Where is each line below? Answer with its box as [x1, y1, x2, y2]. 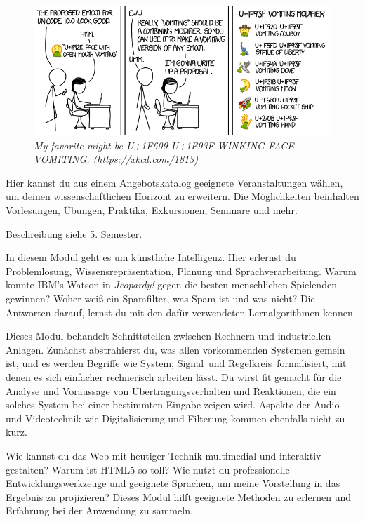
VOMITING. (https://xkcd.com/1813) [34, 152, 199, 166]
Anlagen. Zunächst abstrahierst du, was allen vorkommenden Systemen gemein [6, 342, 345, 356]
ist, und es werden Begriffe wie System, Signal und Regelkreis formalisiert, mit [6, 356, 347, 370]
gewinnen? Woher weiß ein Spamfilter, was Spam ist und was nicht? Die [6, 291, 315, 305]
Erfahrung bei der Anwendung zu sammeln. [6, 503, 193, 518]
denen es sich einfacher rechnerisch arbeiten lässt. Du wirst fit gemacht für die [6, 369, 342, 384]
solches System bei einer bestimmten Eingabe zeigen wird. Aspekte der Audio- [6, 397, 343, 412]
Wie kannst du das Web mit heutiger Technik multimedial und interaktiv [6, 448, 321, 462]
